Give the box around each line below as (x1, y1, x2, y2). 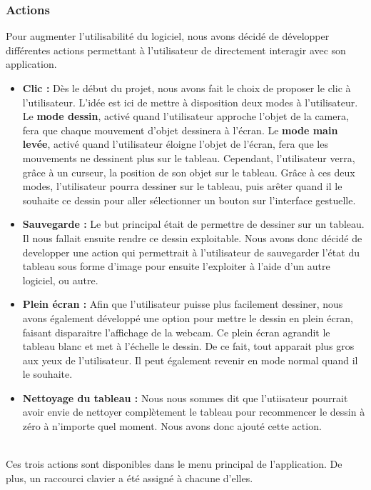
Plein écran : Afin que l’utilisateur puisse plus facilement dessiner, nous (22, 296, 343, 311)
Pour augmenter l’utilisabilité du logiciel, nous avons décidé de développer (6, 29, 330, 44)
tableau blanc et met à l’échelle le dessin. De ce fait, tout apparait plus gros (22, 339, 355, 354)
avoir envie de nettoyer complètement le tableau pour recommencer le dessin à (22, 404, 365, 419)
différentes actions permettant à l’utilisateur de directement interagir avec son (6, 42, 346, 57)
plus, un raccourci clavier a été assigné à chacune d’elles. (6, 470, 253, 485)
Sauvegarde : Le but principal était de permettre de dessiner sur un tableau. (22, 216, 365, 231)
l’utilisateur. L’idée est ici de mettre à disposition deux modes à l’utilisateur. (22, 94, 358, 109)
